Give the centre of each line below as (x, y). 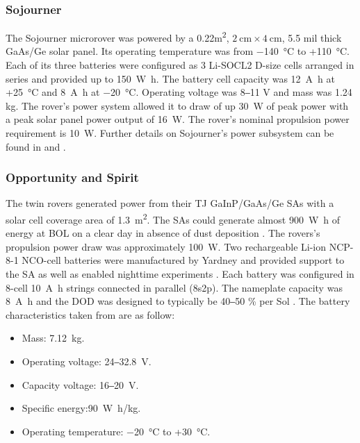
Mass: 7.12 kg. (53, 338)
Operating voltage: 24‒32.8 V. (87, 361)
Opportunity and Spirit (72, 177)
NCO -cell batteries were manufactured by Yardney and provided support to (183, 260)
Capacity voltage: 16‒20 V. (80, 384)
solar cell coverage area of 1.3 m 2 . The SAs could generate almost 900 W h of (173, 218)
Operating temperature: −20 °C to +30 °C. (116, 431)
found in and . (36, 146)
